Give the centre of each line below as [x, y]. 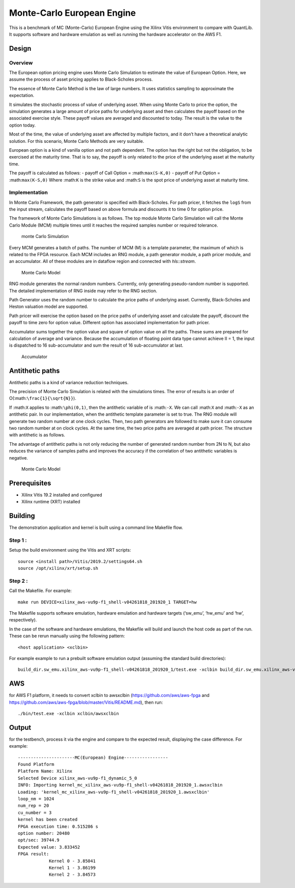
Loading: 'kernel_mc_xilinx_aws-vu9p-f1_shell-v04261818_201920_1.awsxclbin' [114, 792]
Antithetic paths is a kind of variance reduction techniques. [69, 382]
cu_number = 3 [35, 812]
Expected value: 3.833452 [49, 847]
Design [20, 49]
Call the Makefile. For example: [40, 591]
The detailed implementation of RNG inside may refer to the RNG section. [83, 291]
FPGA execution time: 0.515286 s [58, 826]
